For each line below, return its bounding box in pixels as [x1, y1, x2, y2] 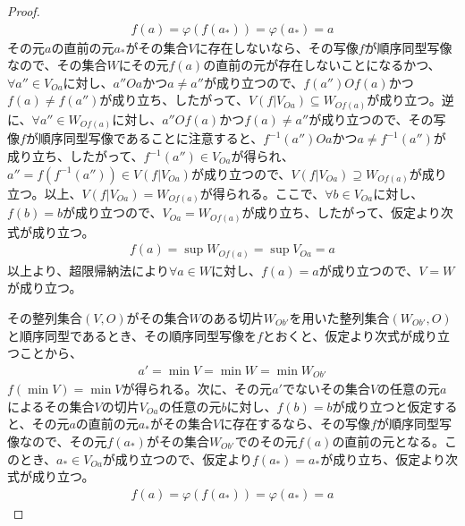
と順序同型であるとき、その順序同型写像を [7, 326, 257, 344]
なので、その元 [19, 432, 107, 451]
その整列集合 [7, 308, 82, 327]
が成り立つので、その [309, 109, 434, 128]
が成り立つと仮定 [332, 396, 433, 415]
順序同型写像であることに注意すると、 [38, 129, 264, 148]
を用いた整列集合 [289, 308, 390, 327]
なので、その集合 [7, 55, 107, 74]
